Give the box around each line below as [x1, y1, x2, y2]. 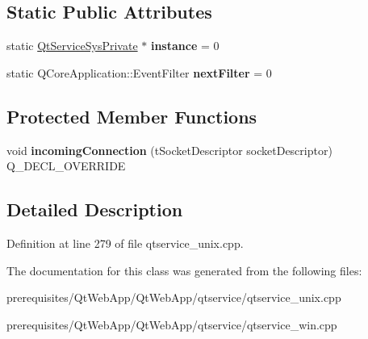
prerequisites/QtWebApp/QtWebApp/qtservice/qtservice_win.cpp [6, 316, 337, 333]
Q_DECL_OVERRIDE [6, 157, 126, 174]
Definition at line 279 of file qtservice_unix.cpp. [6, 234, 244, 251]
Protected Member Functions [6, 103, 257, 128]
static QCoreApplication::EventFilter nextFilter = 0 [6, 64, 272, 81]
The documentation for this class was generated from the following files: [6, 262, 362, 278]
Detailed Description [6, 197, 183, 222]
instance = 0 [150, 37, 220, 54]
